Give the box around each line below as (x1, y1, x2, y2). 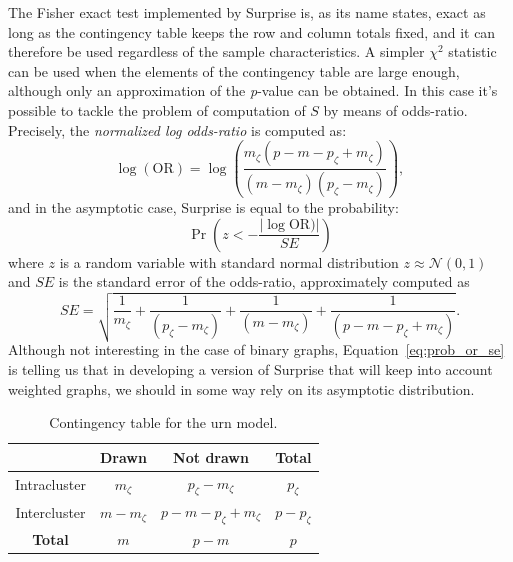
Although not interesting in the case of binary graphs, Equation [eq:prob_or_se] (8, 339, 505, 360)
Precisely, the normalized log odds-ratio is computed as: (8, 119, 347, 140)
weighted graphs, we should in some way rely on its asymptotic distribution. (8, 378, 475, 399)
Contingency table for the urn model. (49, 412, 278, 433)
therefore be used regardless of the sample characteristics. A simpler (8, 41, 425, 62)
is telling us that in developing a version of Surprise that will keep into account (8, 359, 493, 380)
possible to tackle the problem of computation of (8, 99, 306, 120)
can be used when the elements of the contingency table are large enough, (8, 60, 460, 81)
